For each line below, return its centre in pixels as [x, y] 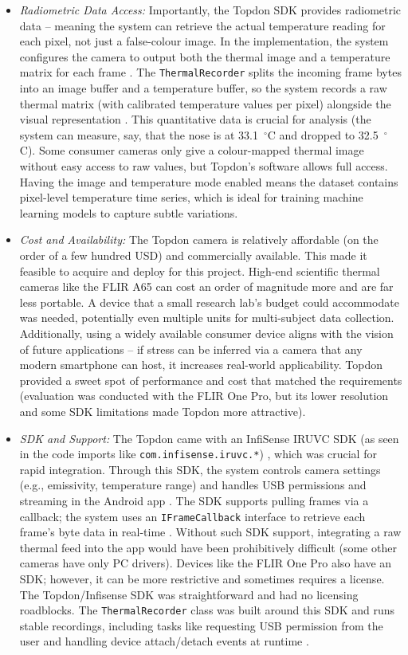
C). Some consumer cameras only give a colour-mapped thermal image [192, 150]
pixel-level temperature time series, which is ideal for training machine [191, 197]
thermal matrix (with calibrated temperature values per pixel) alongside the [205, 103]
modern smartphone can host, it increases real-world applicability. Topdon [201, 365]
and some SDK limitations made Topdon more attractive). [163, 411]
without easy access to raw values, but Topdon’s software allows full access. [204, 166]
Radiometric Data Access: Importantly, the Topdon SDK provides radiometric [210, 10]
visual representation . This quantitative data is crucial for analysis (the [195, 119]
